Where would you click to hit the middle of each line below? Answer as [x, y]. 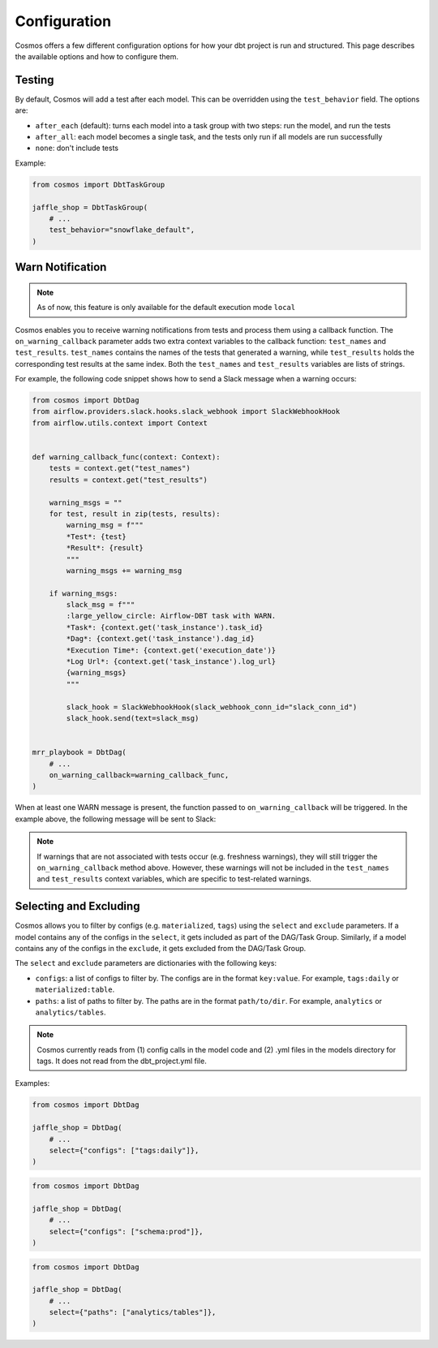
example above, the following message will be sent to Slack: [116, 819]
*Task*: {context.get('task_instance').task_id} [165, 627]
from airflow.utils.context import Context [120, 423]
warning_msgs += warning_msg [124, 571]
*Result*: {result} [105, 548]
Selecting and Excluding [77, 906]
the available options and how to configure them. [97, 56]
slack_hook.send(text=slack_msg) [133, 718]
